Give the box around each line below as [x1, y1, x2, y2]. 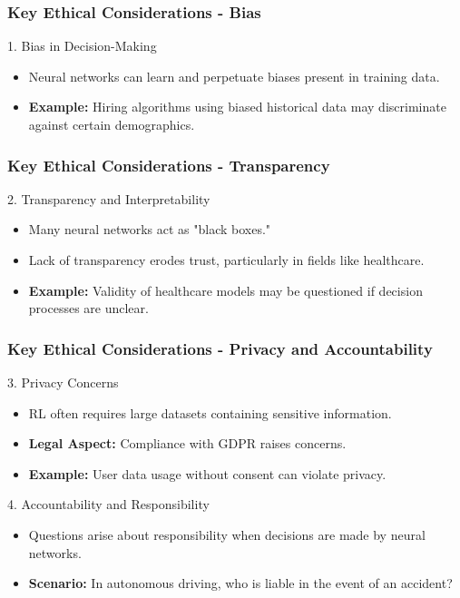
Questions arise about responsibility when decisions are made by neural [28, 524, 426, 544]
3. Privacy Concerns [7, 373, 119, 391]
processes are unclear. [28, 299, 149, 318]
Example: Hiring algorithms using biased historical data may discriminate [28, 97, 446, 116]
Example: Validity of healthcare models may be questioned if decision [28, 280, 423, 299]
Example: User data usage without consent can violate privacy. [28, 464, 387, 483]
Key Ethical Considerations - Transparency [7, 153, 330, 176]
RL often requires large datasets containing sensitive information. [28, 403, 392, 422]
